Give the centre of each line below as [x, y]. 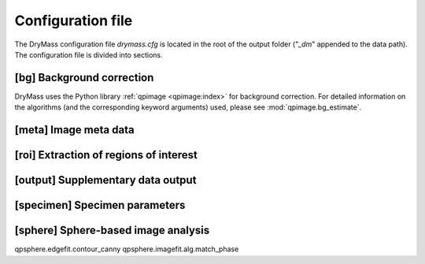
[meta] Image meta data [74, 130]
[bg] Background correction [84, 78]
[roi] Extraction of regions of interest [106, 155]
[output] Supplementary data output [105, 180]
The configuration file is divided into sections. [89, 54]
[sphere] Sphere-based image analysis [112, 231]
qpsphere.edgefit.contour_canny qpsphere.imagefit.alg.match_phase [127, 249]
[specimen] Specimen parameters [100, 205]
